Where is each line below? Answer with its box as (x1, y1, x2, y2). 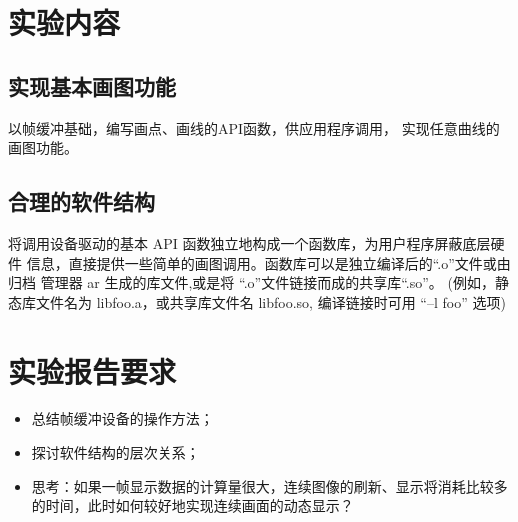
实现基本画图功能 (8, 70, 176, 101)
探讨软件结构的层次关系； (31, 442, 200, 463)
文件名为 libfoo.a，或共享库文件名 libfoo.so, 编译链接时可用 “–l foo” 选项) (35, 291, 506, 312)
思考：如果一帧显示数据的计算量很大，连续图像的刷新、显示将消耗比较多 (31, 475, 508, 496)
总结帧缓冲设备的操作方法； (31, 408, 214, 429)
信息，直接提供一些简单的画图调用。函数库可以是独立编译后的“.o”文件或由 (26, 252, 511, 273)
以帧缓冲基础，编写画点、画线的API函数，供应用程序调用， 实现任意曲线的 (8, 117, 500, 138)
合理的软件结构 (8, 186, 155, 217)
